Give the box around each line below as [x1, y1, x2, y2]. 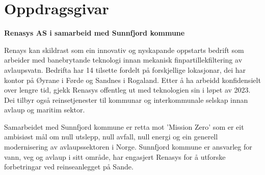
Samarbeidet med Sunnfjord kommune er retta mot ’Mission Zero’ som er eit [4, 121, 244, 132]
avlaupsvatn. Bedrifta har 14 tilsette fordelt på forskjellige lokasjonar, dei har [4, 64, 246, 75]
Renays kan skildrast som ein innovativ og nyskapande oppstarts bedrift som [4, 44, 244, 55]
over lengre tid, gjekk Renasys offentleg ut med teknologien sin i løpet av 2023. [4, 84, 251, 95]
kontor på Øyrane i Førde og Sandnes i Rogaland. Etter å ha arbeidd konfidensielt [4, 74, 261, 85]
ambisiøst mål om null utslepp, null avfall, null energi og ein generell [4, 131, 218, 142]
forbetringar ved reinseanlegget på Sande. [4, 161, 134, 172]
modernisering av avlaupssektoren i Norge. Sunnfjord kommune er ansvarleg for [4, 141, 252, 152]
